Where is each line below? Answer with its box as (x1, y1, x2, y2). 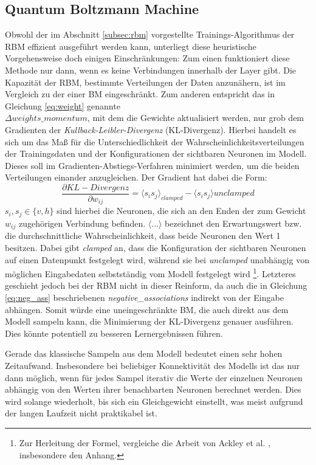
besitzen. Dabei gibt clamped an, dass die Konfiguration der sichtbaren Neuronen (5, 241, 306, 253)
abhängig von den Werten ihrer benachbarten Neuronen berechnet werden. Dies (5, 383, 301, 396)
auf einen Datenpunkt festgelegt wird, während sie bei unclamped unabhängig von (5, 253, 309, 266)
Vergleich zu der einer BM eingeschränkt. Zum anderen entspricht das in (5, 88, 275, 100)
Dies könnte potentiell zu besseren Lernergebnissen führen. (5, 326, 223, 339)
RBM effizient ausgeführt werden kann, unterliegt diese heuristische (5, 40, 256, 52)
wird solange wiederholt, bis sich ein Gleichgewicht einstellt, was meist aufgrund (5, 394, 303, 407)
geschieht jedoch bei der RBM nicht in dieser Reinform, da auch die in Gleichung (5, 279, 307, 292)
